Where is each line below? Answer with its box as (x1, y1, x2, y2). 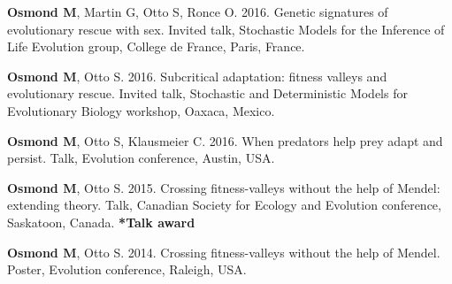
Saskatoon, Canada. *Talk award (7, 212, 195, 231)
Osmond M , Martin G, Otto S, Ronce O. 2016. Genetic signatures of (7, 3, 388, 20)
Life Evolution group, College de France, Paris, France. (7, 37, 305, 56)
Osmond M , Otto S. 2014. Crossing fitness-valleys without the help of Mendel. (7, 242, 441, 261)
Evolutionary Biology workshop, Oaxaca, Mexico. (7, 101, 275, 119)
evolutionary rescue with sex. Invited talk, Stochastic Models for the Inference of (7, 19, 445, 38)
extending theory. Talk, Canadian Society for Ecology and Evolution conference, (7, 196, 441, 214)
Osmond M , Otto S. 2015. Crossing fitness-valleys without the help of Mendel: (7, 178, 441, 196)
